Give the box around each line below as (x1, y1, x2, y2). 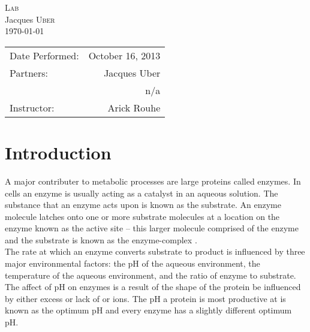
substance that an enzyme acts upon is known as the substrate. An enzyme (5, 198, 281, 211)
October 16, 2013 (88, 48, 161, 62)
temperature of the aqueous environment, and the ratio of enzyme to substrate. (5, 268, 296, 281)
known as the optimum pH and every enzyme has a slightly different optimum (5, 304, 292, 316)
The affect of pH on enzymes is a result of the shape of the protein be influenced (5, 280, 301, 293)
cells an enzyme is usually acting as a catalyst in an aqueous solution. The (5, 186, 278, 199)
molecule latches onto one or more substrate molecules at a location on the (5, 210, 280, 222)
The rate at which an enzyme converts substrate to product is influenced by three (5, 245, 305, 258)
